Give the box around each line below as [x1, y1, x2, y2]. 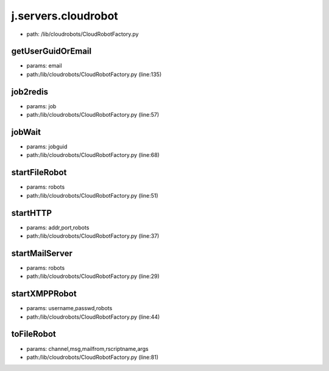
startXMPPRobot [11, 289, 77, 299]
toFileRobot [11, 329, 56, 339]
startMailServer [11, 248, 73, 258]
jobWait [11, 127, 41, 137]
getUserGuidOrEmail [11, 46, 91, 57]
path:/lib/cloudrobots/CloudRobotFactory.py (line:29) [26, 272, 160, 280]
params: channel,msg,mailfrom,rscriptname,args [26, 345, 149, 352]
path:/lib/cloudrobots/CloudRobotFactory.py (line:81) [26, 353, 158, 361]
